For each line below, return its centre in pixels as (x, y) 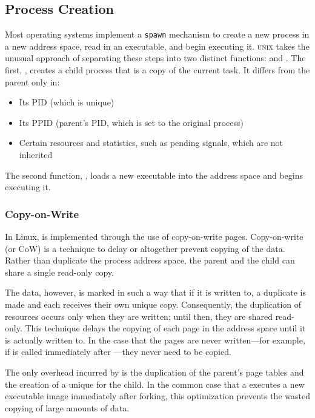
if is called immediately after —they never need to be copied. (118, 352)
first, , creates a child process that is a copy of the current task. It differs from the (157, 70)
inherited (36, 155)
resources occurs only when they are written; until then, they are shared (139, 316)
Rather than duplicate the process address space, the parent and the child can (150, 260)
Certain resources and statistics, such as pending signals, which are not (151, 143)
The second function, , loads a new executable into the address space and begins (154, 175)
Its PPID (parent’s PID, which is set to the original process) (131, 122)
